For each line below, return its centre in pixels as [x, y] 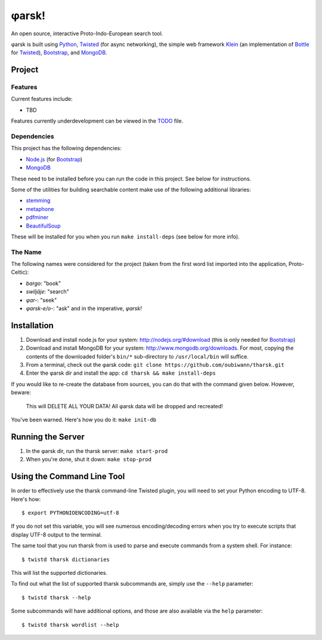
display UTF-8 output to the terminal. [57, 534]
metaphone [40, 209]
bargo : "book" [44, 283]
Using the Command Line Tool [68, 477]
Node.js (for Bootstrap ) [54, 159]
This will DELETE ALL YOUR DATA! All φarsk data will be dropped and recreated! [124, 406]
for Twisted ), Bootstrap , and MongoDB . [59, 53]
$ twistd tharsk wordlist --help [70, 625]
